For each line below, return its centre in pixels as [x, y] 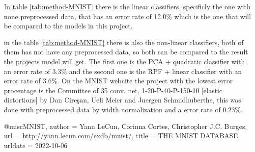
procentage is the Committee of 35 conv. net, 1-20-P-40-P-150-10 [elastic [113, 90]
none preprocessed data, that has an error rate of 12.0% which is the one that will [127, 16]
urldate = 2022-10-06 [36, 145]
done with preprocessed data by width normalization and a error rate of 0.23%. [123, 109]
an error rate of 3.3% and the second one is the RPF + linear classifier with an [123, 71]
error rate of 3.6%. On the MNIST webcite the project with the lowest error [118, 81]
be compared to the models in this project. [68, 26]
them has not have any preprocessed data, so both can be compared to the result [126, 52]
